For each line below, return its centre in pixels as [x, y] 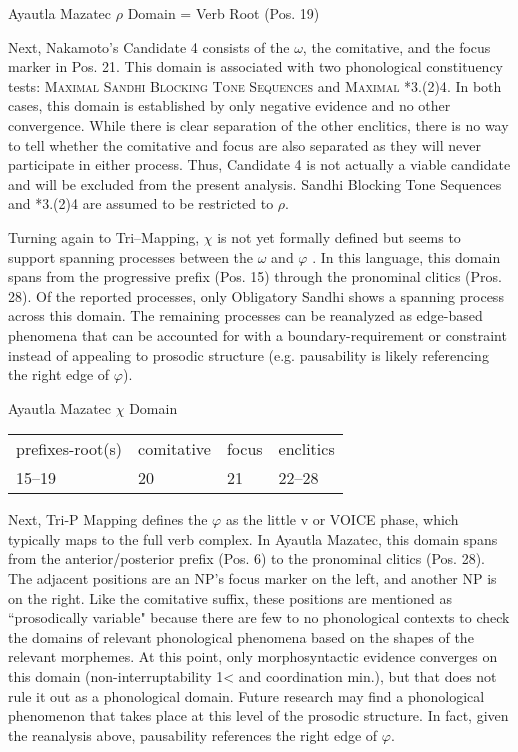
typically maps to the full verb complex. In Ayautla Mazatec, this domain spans [253, 538]
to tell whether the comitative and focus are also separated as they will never [244, 144]
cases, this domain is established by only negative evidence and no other [229, 105]
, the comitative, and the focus [396, 46]
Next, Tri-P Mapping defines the [108, 519]
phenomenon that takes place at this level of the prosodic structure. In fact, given [258, 715]
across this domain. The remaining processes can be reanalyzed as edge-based [245, 315]
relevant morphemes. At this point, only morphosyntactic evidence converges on [253, 656]
